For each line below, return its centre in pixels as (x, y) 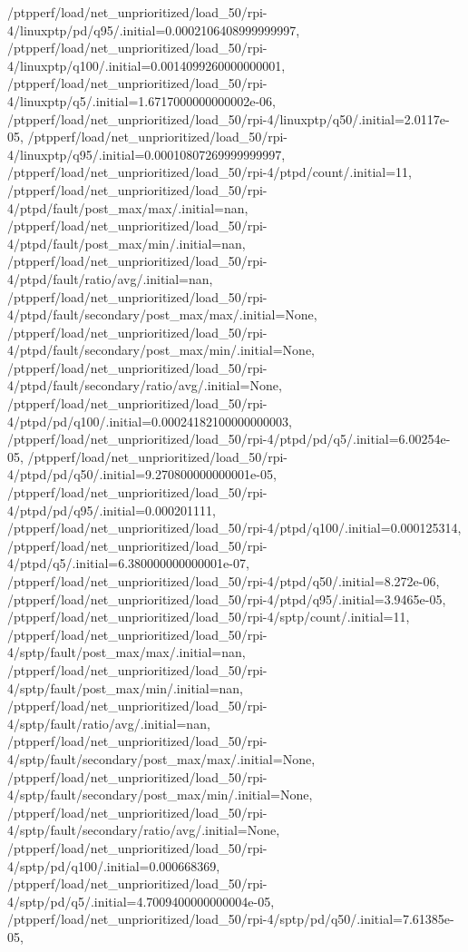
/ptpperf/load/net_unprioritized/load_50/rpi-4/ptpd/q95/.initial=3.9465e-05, (227, 599)
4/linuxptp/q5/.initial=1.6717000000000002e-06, (142, 100)
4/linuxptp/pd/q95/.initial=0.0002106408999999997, (154, 29)
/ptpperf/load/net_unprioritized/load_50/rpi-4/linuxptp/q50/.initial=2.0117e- (229, 118)
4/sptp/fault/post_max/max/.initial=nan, (127, 652)
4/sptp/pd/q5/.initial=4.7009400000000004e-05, (141, 901)
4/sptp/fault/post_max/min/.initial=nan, (126, 687)
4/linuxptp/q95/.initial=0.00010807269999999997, (146, 154)
